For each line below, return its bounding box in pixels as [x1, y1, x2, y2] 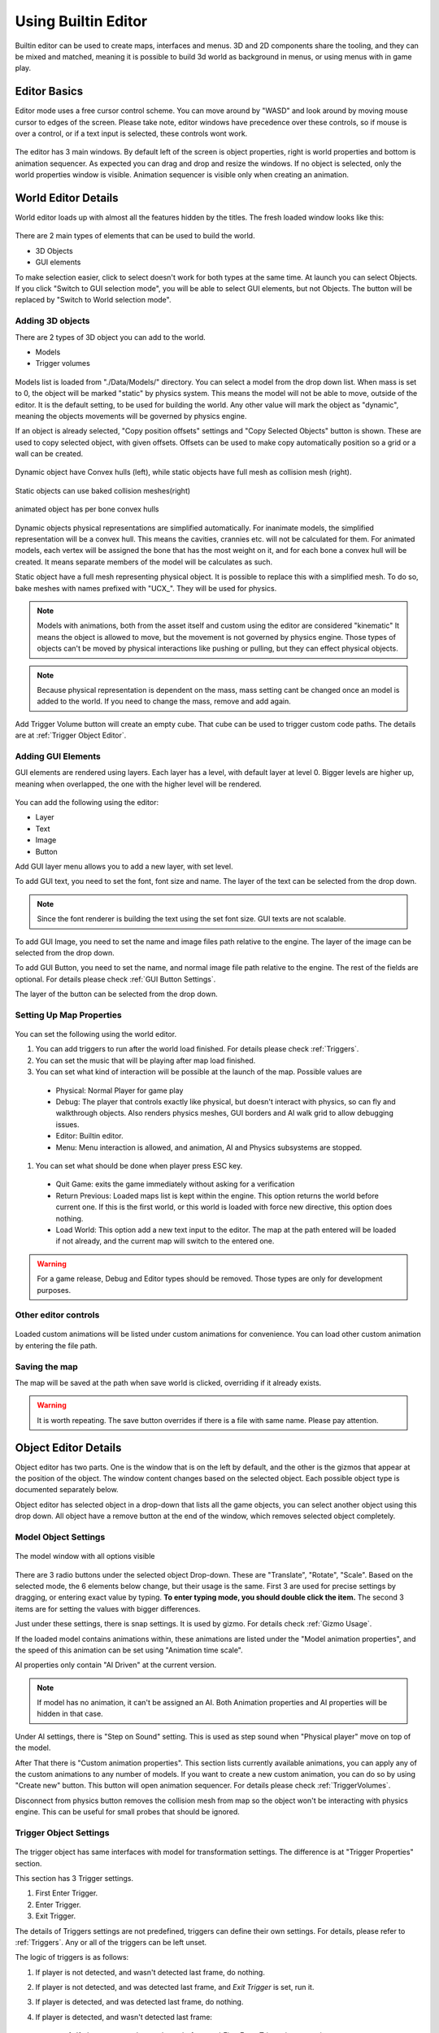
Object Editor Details [15, 1440, 122, 1455]
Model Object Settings [15, 1531, 106, 1543]
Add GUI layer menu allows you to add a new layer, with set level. [15, 862, 233, 871]
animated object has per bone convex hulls [15, 504, 159, 514]
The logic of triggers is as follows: [15, 1952, 129, 1962]
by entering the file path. [15, 1340, 98, 1350]
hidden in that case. [37, 1709, 103, 1719]
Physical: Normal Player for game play [55, 1086, 184, 1095]
